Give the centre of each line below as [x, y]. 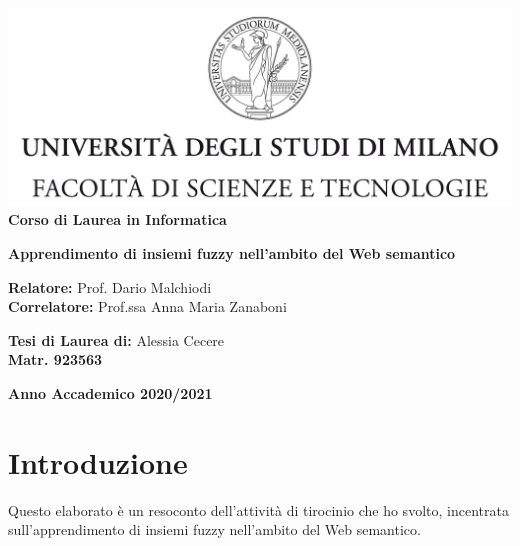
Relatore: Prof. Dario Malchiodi [110, 286]
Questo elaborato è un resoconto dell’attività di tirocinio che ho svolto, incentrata [258, 509]
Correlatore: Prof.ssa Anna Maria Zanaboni [147, 306]
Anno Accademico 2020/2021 [110, 393]
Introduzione [98, 461]
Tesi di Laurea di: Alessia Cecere [116, 339]
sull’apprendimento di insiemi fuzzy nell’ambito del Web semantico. [214, 529]
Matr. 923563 [55, 359]
